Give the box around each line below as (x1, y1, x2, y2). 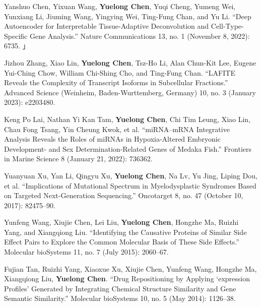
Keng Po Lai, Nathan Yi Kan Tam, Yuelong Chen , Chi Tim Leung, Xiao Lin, (4, 113, 251, 124)
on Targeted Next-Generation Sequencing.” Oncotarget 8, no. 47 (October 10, (4, 190, 243, 201)
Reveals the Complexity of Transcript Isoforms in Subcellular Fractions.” (4, 77, 228, 88)
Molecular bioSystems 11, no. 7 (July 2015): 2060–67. (4, 247, 169, 257)
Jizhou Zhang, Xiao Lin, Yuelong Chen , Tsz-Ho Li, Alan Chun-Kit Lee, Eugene (4, 57, 256, 68)
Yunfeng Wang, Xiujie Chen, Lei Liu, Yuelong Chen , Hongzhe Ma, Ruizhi (4, 217, 239, 227)
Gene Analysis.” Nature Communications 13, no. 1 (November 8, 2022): (29, 30, 250, 41)
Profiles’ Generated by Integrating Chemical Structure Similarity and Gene (4, 283, 236, 293)
